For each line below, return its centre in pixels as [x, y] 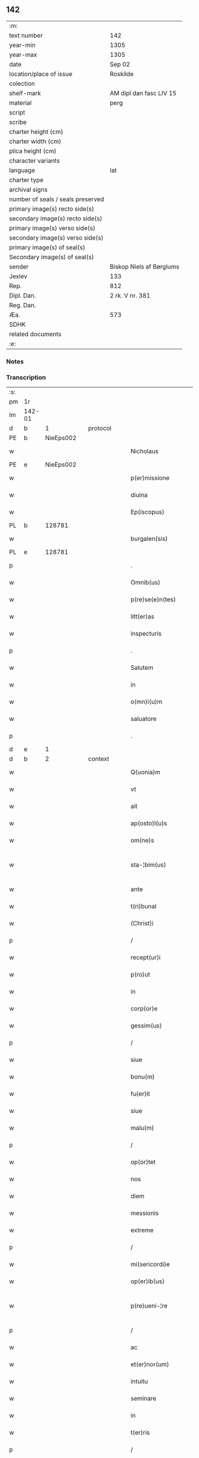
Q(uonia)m [146, 772]
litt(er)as [142, 617]
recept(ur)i [146, 958]
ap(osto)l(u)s [149, 824]
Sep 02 [120, 64]
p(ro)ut [140, 975]
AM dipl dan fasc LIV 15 [143, 93]
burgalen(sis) [149, 539]
